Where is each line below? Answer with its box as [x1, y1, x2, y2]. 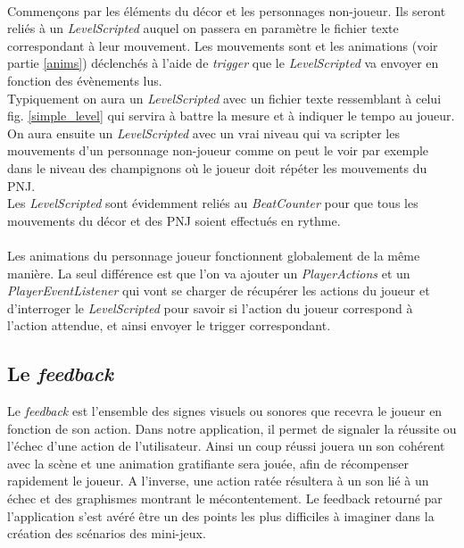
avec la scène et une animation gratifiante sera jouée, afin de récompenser [7, 453, 409, 472]
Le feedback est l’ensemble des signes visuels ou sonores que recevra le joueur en [7, 402, 443, 420]
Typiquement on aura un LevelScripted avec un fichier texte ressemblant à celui [7, 88, 442, 107]
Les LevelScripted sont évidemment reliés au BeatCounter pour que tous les [7, 194, 418, 212]
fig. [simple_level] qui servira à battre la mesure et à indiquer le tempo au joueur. [7, 106, 455, 125]
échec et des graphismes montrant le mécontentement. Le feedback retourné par [7, 489, 443, 508]
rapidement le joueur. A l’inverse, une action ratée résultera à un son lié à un [7, 471, 429, 490]
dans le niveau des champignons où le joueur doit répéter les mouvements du [7, 158, 427, 177]
